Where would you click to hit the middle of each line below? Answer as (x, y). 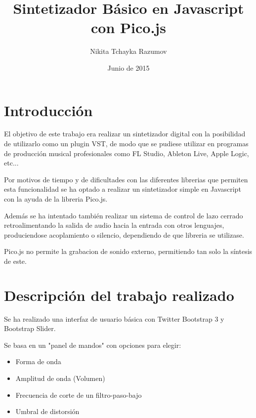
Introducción (48, 110)
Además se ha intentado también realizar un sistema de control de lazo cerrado (124, 215)
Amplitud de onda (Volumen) (60, 378)
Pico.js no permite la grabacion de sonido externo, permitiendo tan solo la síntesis (128, 251)
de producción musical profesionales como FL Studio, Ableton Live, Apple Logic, (127, 153)
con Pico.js (128, 27)
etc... (11, 163)
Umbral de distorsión (47, 411)
